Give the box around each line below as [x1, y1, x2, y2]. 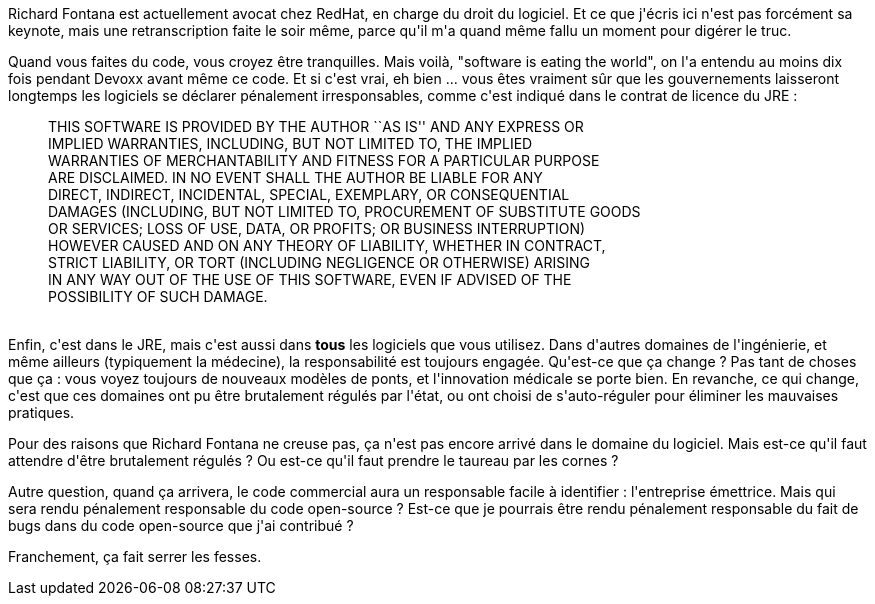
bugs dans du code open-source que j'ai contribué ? [8, 517, 354, 534]
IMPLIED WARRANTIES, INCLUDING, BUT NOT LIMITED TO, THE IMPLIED [48, 135, 533, 152]
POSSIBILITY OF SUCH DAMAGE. [48, 288, 268, 305]
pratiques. [8, 404, 75, 421]
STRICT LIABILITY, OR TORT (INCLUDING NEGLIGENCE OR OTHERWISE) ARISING [48, 254, 590, 271]
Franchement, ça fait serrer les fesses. [8, 548, 262, 565]
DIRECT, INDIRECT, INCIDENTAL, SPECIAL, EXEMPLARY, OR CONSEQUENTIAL [48, 186, 570, 203]
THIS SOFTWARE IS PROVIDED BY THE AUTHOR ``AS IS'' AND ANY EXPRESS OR [48, 118, 584, 135]
